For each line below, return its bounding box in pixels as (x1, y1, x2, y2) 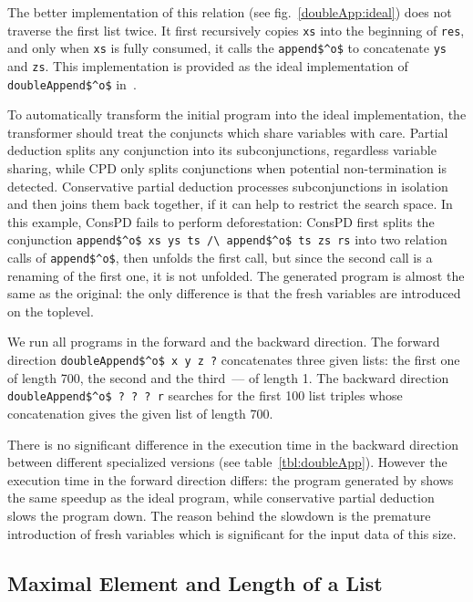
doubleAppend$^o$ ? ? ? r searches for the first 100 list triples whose (7, 386, 403, 405)
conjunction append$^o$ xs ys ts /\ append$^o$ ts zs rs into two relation (7, 230, 447, 249)
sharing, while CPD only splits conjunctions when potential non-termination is (7, 159, 447, 177)
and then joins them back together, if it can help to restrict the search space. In (7, 194, 453, 213)
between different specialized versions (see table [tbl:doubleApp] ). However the (7, 452, 447, 472)
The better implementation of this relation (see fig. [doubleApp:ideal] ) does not (7, 3, 452, 21)
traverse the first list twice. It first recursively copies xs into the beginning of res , (7, 20, 465, 39)
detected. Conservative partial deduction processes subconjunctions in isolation (7, 176, 448, 195)
